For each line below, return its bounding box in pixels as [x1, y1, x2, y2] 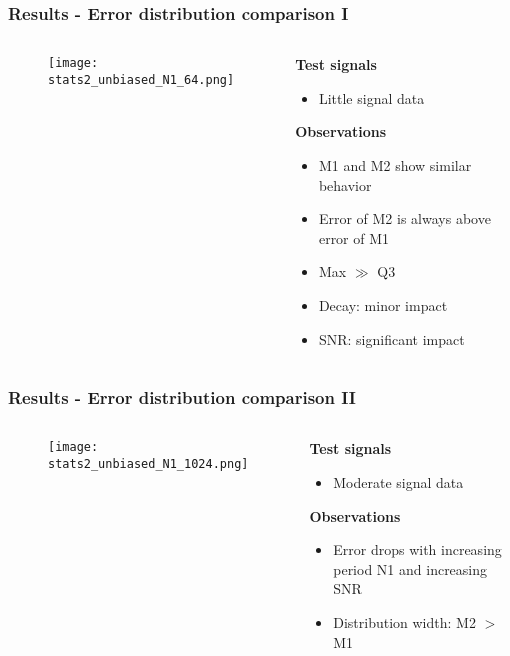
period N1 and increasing [333, 558, 488, 579]
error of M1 [318, 227, 390, 248]
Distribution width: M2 [333, 611, 476, 632]
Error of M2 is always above [318, 208, 491, 229]
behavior [318, 174, 372, 195]
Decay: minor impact [318, 294, 448, 315]
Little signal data [318, 87, 425, 108]
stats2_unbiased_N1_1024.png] [48, 457, 249, 472]
